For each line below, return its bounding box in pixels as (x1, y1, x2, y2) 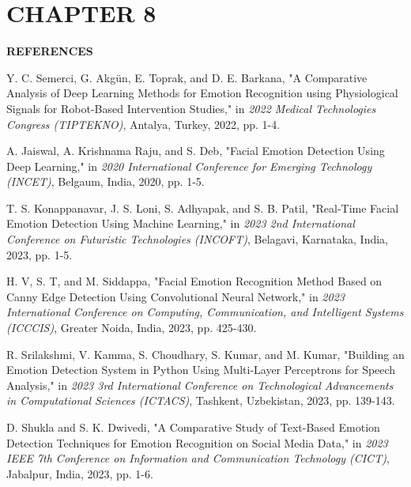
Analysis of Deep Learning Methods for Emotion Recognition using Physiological (6, 85, 398, 101)
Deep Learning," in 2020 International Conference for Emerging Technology (6, 157, 372, 174)
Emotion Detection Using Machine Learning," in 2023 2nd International (6, 215, 355, 232)
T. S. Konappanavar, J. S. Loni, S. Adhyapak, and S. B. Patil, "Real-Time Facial (6, 199, 399, 216)
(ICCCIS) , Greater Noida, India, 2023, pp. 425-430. (6, 319, 257, 336)
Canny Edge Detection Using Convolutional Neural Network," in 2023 (6, 288, 345, 304)
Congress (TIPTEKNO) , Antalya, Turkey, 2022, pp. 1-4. (6, 115, 281, 132)
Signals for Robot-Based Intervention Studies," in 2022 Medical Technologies (6, 100, 376, 116)
